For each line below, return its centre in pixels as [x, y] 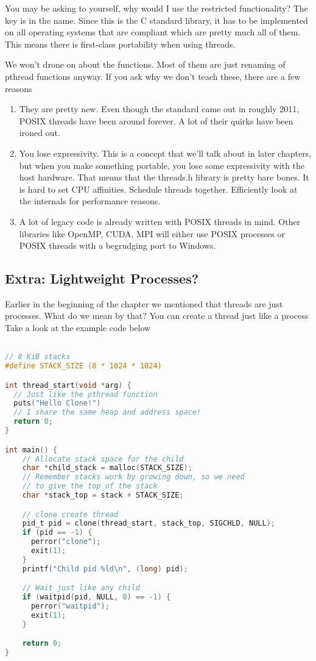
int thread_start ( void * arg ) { [68, 385]
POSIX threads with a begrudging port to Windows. [118, 245]
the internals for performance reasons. [90, 201]
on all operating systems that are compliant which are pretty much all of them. [153, 32]
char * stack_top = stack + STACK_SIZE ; [103, 495]
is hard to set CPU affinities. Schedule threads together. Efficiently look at [158, 189]
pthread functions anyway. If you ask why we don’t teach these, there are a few [153, 76]
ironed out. [40, 133]
